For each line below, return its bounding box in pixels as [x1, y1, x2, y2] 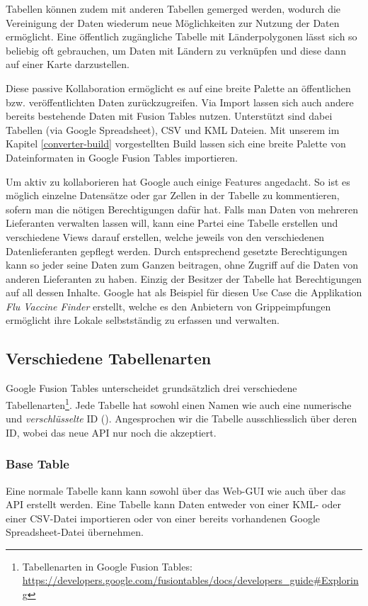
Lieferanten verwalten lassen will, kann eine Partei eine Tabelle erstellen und [6, 215, 338, 230]
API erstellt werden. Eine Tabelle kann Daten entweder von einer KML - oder [6, 497, 341, 512]
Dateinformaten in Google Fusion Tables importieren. [6, 150, 238, 164]
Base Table [6, 455, 69, 473]
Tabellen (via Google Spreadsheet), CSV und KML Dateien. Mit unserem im [6, 122, 340, 137]
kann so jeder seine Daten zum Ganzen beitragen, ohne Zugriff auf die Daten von [6, 257, 359, 272]
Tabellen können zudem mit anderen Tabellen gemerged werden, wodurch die [6, 1, 341, 16]
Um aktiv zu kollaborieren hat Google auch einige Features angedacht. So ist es [6, 174, 350, 189]
